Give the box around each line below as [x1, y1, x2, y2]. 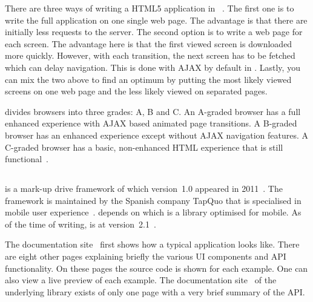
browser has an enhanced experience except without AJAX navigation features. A [5, 128, 309, 141]
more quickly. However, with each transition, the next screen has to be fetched [5, 49, 295, 62]
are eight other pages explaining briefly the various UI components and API [5, 250, 286, 263]
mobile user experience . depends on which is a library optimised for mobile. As [5, 206, 301, 218]
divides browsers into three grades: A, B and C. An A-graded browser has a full [5, 105, 301, 117]
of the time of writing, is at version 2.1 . [5, 217, 156, 230]
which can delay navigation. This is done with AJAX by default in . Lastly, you [5, 61, 300, 73]
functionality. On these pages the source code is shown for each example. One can [5, 261, 308, 274]
